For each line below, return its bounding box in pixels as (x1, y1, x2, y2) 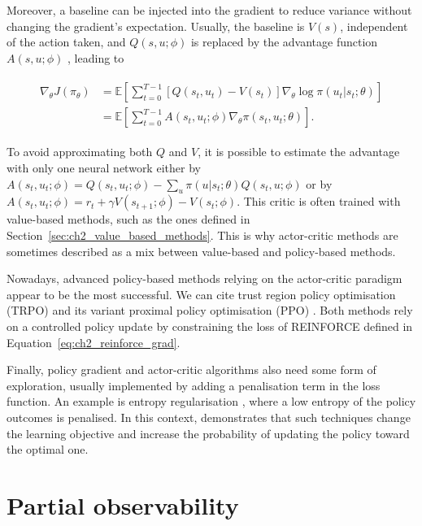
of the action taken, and (7, 33, 126, 50)
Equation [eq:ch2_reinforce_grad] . (7, 333, 181, 350)
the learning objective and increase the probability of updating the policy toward (7, 424, 410, 441)
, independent (340, 17, 408, 34)
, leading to (67, 49, 124, 66)
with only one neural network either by (7, 159, 201, 176)
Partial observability (7, 488, 239, 521)
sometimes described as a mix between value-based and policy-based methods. (7, 242, 396, 259)
